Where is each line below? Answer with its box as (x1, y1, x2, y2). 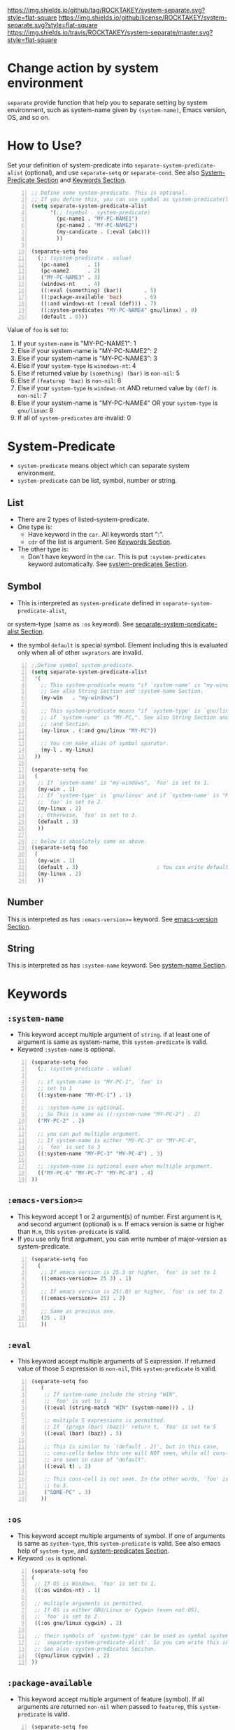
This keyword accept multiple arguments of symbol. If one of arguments (17, 1531, 226, 1540)
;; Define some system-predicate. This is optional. (31, 189, 188, 196)
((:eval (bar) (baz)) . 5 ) (43, 1430, 122, 1437)
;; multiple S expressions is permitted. (43, 1417, 166, 1424)
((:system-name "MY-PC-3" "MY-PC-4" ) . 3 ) (37, 1150, 163, 1157)
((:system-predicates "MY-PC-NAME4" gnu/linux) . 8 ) (41, 306, 198, 314)
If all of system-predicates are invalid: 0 (17, 413, 131, 423)
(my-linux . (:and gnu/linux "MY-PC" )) (41, 727, 157, 734)
